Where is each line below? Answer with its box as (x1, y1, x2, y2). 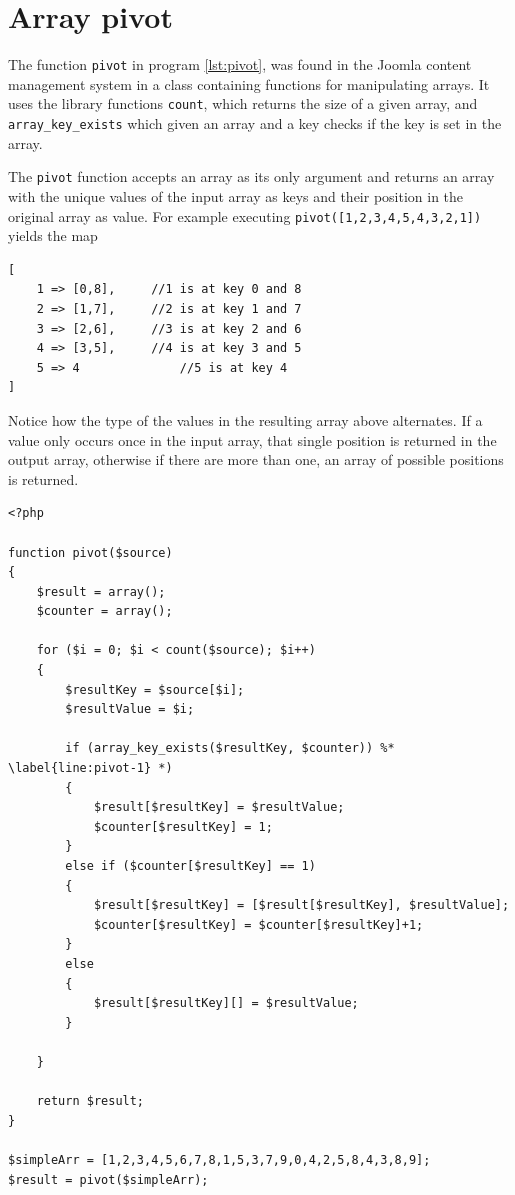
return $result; (36, 1094, 145, 1109)
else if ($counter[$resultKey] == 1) (65, 859, 316, 873)
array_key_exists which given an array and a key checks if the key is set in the (8, 113, 502, 134)
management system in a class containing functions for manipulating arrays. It (8, 73, 490, 94)
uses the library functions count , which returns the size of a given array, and (8, 93, 478, 114)
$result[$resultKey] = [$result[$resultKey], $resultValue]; (93, 898, 510, 913)
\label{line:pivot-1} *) (8, 761, 173, 776)
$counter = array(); (36, 604, 173, 619)
